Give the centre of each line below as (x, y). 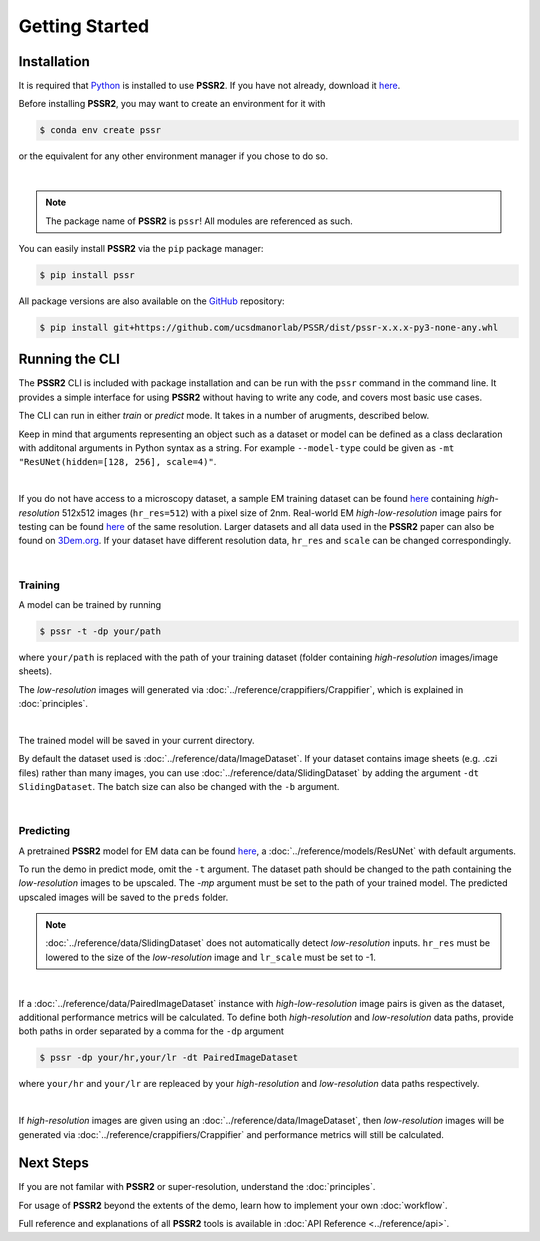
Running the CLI (69, 359)
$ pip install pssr (87, 274)
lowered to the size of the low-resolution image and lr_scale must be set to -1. (211, 957)
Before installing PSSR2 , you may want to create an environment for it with (172, 104)
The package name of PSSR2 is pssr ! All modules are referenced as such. (199, 221)
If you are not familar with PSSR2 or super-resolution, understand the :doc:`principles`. (197, 1187)
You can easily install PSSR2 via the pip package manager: (141, 248)
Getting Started (84, 26)
